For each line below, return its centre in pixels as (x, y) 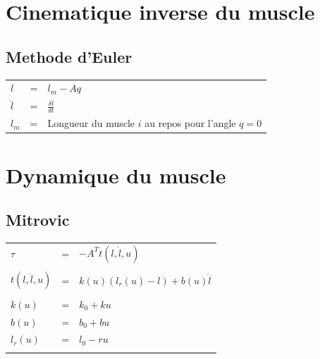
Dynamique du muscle (116, 175)
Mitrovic (38, 220)
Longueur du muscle (91, 123)
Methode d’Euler (69, 56)
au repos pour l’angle (190, 123)
